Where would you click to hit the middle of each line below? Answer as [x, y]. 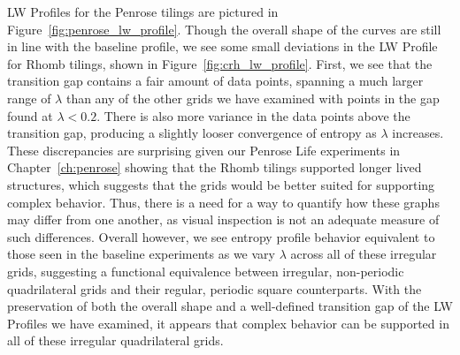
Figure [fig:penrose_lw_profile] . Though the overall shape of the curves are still [224, 29]
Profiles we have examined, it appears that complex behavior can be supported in [228, 323]
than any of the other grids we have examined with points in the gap [253, 98]
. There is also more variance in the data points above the [253, 115]
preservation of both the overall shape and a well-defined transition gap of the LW [230, 306]
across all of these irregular [364, 254]
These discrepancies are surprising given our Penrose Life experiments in [204, 150]
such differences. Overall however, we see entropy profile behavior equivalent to [221, 236]
